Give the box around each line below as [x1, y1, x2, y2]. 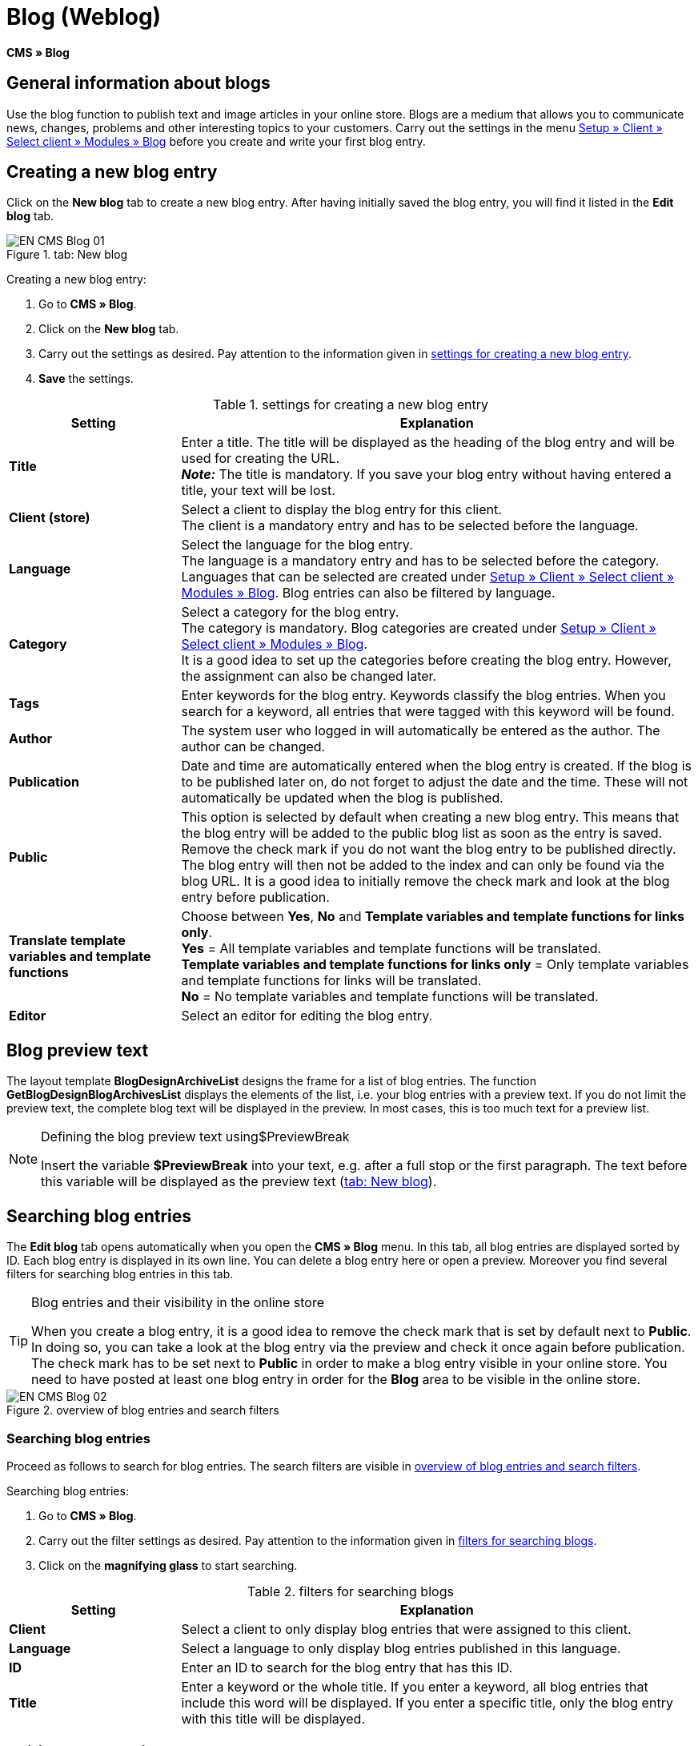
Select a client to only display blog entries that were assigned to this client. [181, 1620, 632, 1637]
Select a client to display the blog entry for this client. [181, 501, 502, 518]
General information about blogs [6, 73, 271, 94]
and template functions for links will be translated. [181, 972, 482, 989]
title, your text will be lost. [181, 482, 335, 499]
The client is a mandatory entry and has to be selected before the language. [181, 517, 639, 534]
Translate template [9, 932, 126, 949]
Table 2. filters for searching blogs [247, 1583, 454, 1599]
